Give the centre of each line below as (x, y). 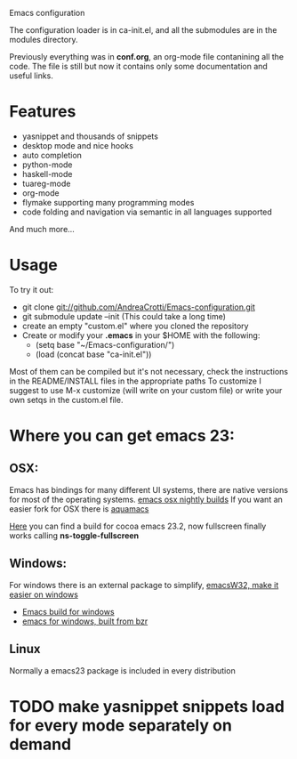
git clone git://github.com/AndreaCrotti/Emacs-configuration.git (138, 307)
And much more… (42, 229)
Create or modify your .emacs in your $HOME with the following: (141, 335)
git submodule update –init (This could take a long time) (124, 316)
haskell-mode (47, 174)
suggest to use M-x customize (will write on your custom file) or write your (146, 390)
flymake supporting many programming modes (108, 202)
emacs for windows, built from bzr (85, 621)
